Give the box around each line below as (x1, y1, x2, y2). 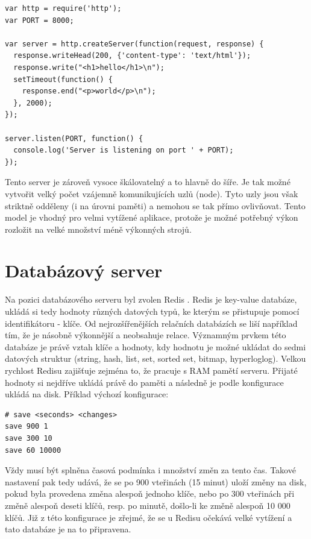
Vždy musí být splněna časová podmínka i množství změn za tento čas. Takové (5, 464, 296, 476)
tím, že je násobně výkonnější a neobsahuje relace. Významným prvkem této (5, 329, 286, 341)
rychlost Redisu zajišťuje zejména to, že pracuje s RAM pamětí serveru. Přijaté (5, 364, 298, 376)
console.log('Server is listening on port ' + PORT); (13, 146, 234, 155)
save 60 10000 (5, 446, 61, 455)
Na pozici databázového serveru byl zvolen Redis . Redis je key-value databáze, (5, 293, 297, 306)
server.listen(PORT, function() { (5, 134, 143, 143)
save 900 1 (5, 422, 48, 431)
